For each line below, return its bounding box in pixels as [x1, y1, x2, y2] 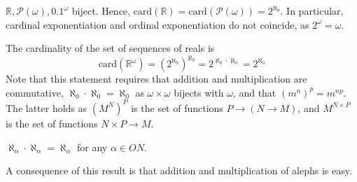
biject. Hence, [71, 3, 130, 17]
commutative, [6, 85, 64, 99]
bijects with [174, 85, 224, 99]
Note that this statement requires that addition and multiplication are [6, 71, 307, 86]
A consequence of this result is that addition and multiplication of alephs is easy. [6, 163, 352, 178]
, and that [232, 85, 276, 99]
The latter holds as [6, 100, 87, 115]
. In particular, [280, 3, 344, 17]
